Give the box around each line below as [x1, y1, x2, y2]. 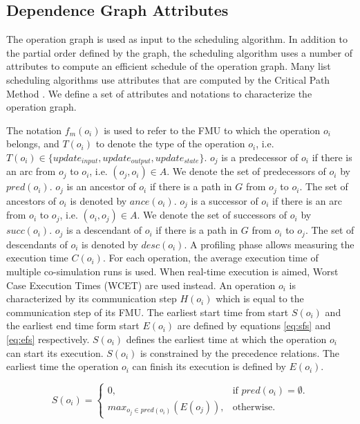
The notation [6, 122, 62, 137]
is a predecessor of [221, 149, 299, 164]
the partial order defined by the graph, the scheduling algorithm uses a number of [6, 45, 353, 59]
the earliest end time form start [6, 318, 140, 333]
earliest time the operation [6, 359, 119, 374]
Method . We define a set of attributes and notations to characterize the [6, 86, 312, 100]
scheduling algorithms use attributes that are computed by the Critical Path [6, 72, 330, 86]
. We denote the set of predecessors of [167, 164, 326, 178]
